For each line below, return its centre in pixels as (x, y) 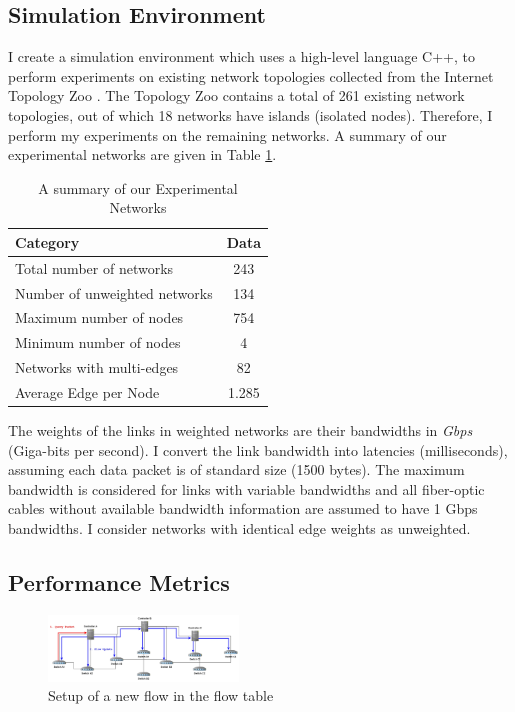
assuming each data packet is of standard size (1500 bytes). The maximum (236, 469)
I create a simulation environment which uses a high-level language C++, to (241, 56)
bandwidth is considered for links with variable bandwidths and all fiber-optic (246, 488)
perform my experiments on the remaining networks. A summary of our (227, 134)
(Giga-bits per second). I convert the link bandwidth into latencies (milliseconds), (258, 449)
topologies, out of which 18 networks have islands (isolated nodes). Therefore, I (250, 114)
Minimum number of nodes (98, 342)
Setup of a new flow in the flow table (161, 695)
